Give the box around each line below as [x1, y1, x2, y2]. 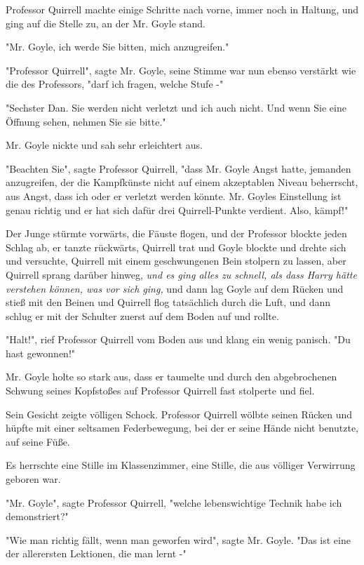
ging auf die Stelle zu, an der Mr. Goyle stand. [6, 15, 205, 30]
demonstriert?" [6, 509, 69, 524]
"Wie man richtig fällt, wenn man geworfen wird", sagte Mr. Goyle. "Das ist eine [6, 532, 351, 547]
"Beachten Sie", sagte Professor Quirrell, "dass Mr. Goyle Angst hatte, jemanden [6, 161, 351, 175]
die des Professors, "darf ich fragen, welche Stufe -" [6, 77, 224, 91]
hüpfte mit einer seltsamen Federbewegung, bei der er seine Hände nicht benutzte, [6, 420, 359, 435]
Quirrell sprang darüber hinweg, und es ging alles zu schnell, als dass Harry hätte [6, 267, 357, 281]
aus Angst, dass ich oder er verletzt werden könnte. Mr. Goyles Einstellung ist [6, 188, 342, 203]
